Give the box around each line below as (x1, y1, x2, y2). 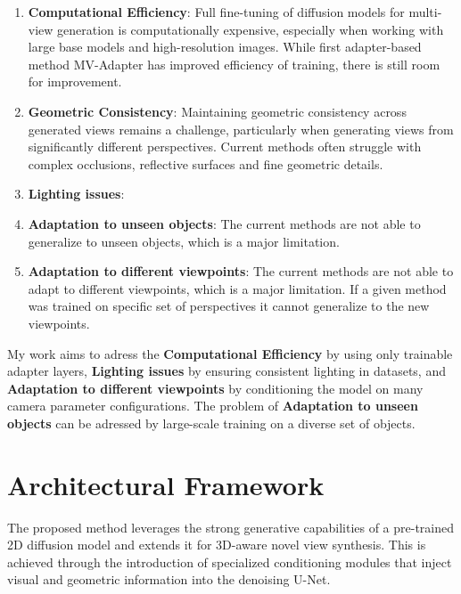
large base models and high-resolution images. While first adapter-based (28, 37, 422, 56)
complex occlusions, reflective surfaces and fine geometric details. (28, 154, 383, 173)
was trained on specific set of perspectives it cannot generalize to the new (28, 297, 430, 315)
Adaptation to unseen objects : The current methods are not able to (28, 214, 421, 232)
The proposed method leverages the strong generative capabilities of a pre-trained (7, 517, 455, 536)
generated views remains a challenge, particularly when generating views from (28, 119, 454, 138)
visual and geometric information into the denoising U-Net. (7, 570, 331, 589)
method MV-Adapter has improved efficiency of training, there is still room (28, 54, 440, 73)
